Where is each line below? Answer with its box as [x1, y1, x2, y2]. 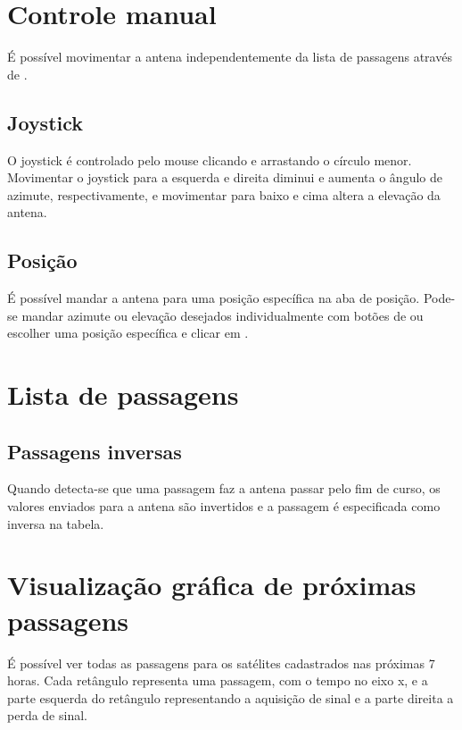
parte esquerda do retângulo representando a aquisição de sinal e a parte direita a [7, 688, 454, 707]
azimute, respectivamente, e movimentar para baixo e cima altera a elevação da [7, 185, 441, 204]
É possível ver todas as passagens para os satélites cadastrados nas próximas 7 [7, 653, 435, 672]
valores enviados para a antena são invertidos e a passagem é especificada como [7, 497, 441, 516]
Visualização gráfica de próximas [7, 566, 417, 603]
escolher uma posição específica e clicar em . [7, 323, 249, 342]
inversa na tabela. [7, 514, 104, 533]
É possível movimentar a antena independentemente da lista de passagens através [7, 47, 452, 66]
